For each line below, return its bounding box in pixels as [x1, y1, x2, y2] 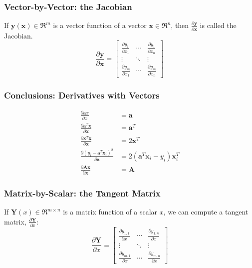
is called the [200, 20, 237, 30]
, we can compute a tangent [163, 206, 249, 217]
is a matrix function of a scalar [63, 206, 158, 217]
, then [171, 20, 189, 30]
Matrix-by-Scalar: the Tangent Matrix [4, 186, 161, 199]
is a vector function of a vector [53, 20, 147, 30]
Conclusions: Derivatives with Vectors [4, 89, 160, 101]
